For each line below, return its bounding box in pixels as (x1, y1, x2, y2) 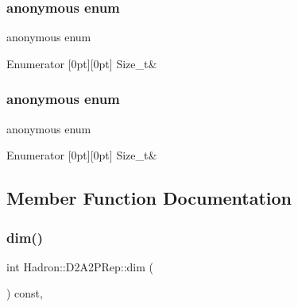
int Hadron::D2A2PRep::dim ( (6, 258, 153, 274)
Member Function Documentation (6, 186, 292, 210)
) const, (6, 285, 43, 301)
